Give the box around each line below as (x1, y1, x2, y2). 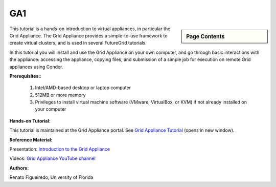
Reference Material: (9, 136, 53, 143)
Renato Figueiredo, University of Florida (9, 174, 94, 180)
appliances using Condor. (9, 64, 63, 70)
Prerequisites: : (9, 73, 42, 79)
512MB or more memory (35, 92, 86, 98)
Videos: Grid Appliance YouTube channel (9, 155, 96, 161)
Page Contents (186, 33, 225, 40)
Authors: (9, 164, 29, 171)
